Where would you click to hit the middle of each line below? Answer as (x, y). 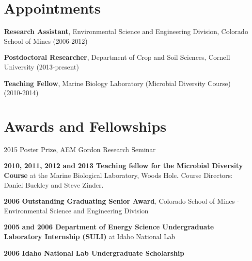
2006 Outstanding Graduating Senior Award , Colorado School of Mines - (122, 201)
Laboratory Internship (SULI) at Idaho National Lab (90, 236)
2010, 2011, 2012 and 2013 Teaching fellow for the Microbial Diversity (124, 165)
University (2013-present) (42, 66)
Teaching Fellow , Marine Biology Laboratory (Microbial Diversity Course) (117, 83)
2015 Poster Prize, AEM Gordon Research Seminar (80, 149)
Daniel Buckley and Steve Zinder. (54, 184)
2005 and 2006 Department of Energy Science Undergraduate (109, 227)
